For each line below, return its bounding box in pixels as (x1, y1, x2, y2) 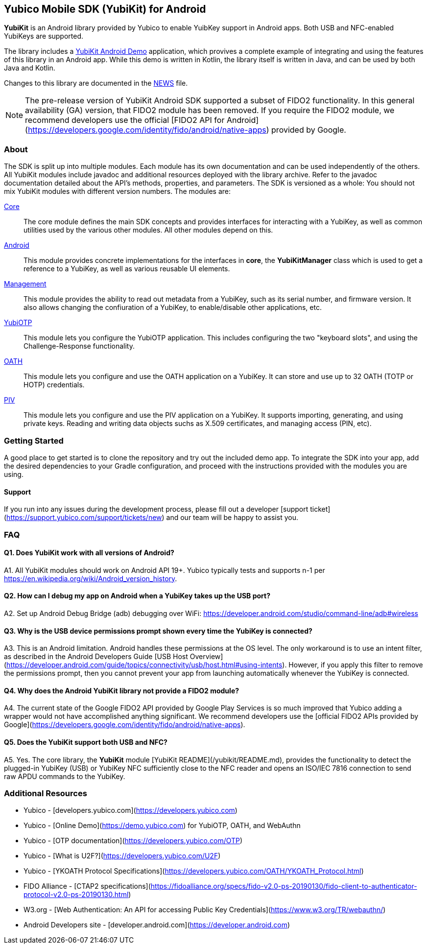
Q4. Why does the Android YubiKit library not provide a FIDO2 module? (4, 686, 239, 695)
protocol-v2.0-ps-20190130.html (24, 890, 129, 899)
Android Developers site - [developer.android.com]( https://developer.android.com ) (24, 921, 290, 929)
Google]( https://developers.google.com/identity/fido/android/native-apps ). (4, 720, 245, 729)
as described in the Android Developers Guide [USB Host (4, 652, 188, 661)
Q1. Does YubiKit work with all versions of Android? (4, 548, 174, 557)
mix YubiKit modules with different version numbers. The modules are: (4, 187, 231, 196)
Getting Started (4, 435, 64, 446)
